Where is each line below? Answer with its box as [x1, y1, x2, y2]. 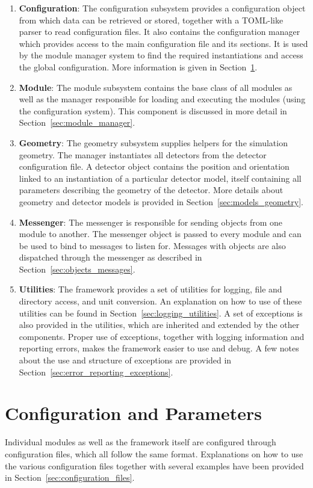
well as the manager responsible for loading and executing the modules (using [19, 93, 306, 105]
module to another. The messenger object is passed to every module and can [19, 227, 302, 240]
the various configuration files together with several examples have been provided [5, 459, 304, 472]
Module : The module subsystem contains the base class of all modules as [19, 81, 293, 93]
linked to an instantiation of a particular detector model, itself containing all [19, 171, 302, 184]
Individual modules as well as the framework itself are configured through [5, 436, 276, 448]
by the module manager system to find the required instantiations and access [19, 49, 303, 61]
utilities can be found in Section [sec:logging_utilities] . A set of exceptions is [19, 306, 303, 319]
